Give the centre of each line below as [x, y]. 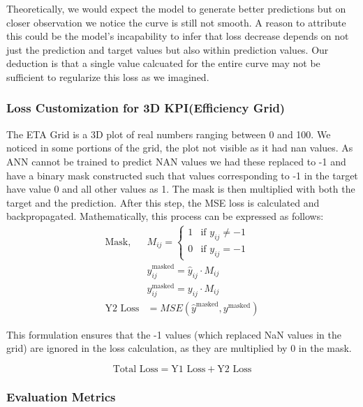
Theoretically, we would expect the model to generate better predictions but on [176, 8]
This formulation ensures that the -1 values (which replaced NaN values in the [174, 334]
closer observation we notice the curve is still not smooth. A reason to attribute [176, 22]
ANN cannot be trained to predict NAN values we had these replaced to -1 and [176, 161]
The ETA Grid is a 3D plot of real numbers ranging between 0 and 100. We [169, 134]
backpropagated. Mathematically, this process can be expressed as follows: [165, 216]
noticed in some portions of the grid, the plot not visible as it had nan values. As [180, 148]
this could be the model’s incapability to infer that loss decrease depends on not [178, 36]
